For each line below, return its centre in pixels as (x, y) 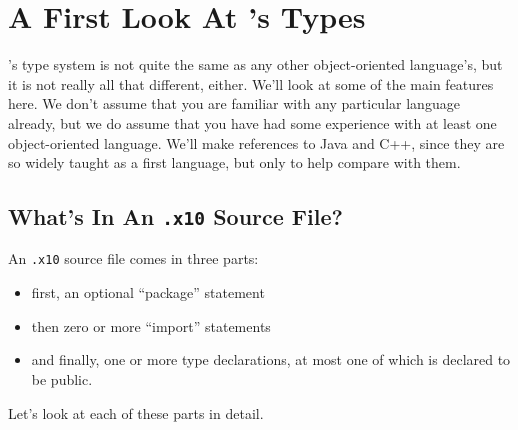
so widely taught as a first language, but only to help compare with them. (234, 162)
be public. (62, 378)
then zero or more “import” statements (151, 325)
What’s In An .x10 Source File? (175, 216)
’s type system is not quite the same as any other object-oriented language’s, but (255, 64)
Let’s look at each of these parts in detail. (136, 412)
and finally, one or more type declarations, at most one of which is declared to (271, 359)
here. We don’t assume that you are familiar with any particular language (234, 103)
